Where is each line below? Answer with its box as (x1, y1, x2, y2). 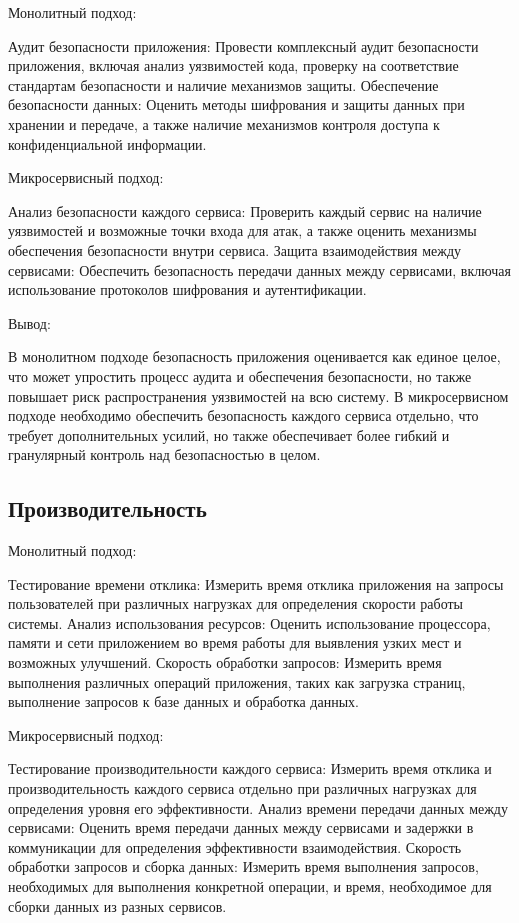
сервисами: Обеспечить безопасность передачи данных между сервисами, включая (8, 259, 511, 280)
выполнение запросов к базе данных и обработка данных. (8, 691, 359, 712)
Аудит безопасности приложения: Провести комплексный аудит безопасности (8, 35, 479, 56)
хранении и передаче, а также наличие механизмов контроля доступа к (8, 113, 440, 134)
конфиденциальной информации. (8, 133, 207, 154)
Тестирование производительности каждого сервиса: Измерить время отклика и (8, 758, 492, 779)
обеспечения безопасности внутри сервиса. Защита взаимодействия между (8, 239, 462, 260)
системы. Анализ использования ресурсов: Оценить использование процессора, (8, 612, 491, 633)
